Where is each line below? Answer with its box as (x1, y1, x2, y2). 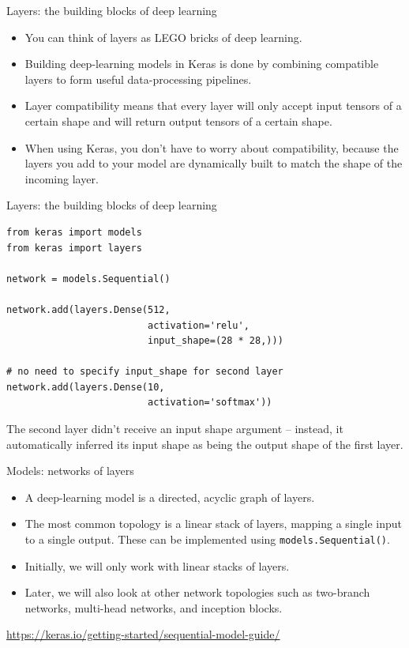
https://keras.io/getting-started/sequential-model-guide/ (6, 626, 280, 642)
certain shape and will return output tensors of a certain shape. (24, 112, 332, 129)
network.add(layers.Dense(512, (6, 303, 171, 315)
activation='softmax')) (147, 397, 272, 409)
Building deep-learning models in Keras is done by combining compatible (24, 55, 379, 72)
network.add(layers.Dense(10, (6, 381, 165, 393)
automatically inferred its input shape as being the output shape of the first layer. (6, 435, 403, 452)
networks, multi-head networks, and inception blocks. (24, 599, 283, 616)
